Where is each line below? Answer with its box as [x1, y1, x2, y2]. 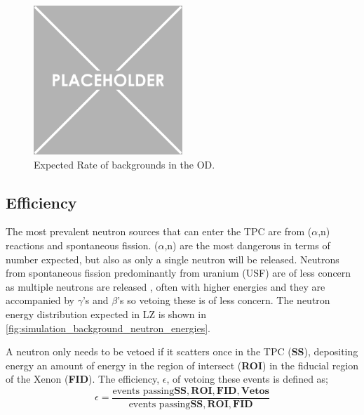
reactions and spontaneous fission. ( [6, 237, 159, 252]
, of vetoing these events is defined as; [166, 371, 328, 386]
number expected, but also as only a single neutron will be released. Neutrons [6, 251, 339, 266]
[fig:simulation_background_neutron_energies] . [6, 320, 211, 335]
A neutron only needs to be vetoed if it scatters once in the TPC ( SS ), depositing [6, 344, 358, 359]
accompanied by [6, 293, 74, 308]
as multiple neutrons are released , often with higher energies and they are [6, 279, 325, 294]
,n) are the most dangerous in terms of [164, 237, 330, 252]
